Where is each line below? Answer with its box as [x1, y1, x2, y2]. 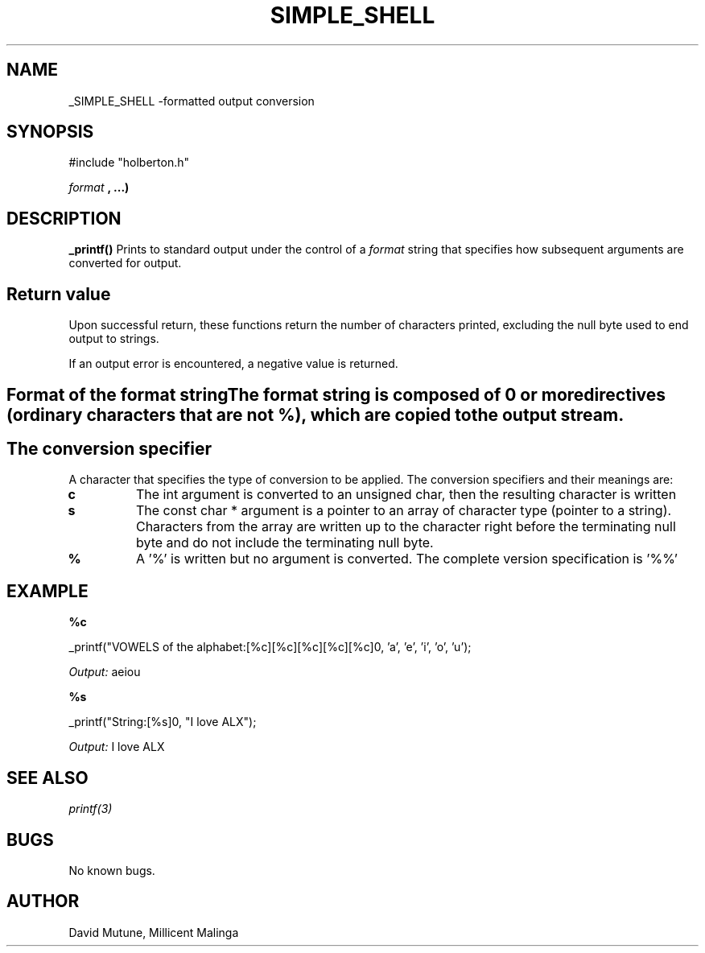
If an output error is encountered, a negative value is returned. [68, 357, 398, 371]
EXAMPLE [6, 580, 89, 601]
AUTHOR [6, 891, 80, 912]
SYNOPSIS [6, 122, 94, 142]
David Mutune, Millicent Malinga [68, 925, 239, 939]
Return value [6, 283, 111, 304]
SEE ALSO [6, 767, 89, 788]
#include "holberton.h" [68, 155, 190, 170]
